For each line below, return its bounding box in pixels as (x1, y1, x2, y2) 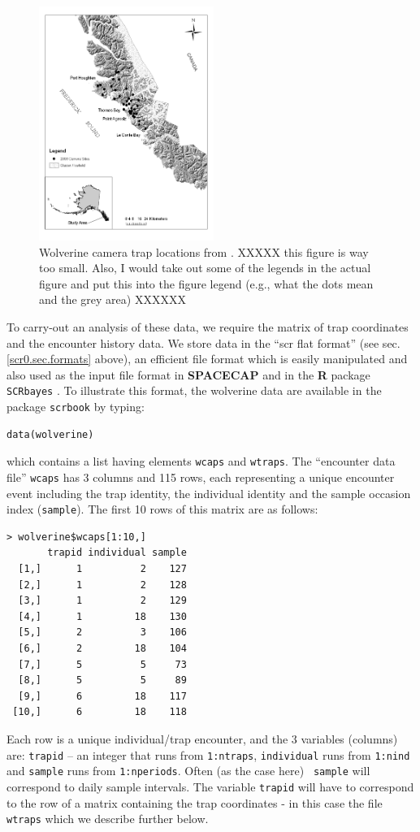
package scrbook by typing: (6, 398, 145, 414)
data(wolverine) (6, 428, 94, 440)
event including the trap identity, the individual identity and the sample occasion (6, 484, 411, 501)
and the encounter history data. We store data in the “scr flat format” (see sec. (6, 334, 401, 351)
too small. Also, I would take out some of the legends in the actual (39, 259, 371, 276)
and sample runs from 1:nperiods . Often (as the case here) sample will (6, 762, 370, 779)
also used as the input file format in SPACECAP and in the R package (6, 366, 370, 383)
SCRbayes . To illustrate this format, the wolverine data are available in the (6, 382, 382, 399)
